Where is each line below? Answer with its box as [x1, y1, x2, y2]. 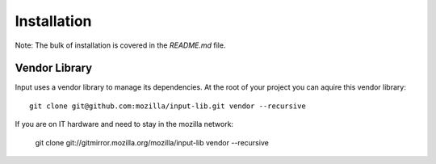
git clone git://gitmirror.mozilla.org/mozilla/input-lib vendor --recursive [35, 137, 270, 147]
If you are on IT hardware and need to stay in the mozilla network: [15, 120, 234, 129]
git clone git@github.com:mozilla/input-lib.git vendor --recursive [29, 101, 306, 111]
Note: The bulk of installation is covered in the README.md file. [15, 40, 226, 50]
